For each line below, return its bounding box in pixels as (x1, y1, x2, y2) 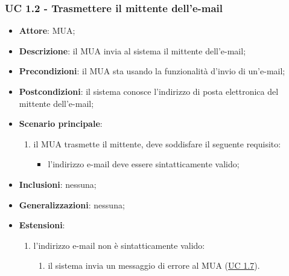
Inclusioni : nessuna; (19, 178, 97, 190)
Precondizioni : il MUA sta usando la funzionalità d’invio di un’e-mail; (19, 65, 285, 77)
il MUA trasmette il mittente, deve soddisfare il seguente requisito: (33, 137, 281, 150)
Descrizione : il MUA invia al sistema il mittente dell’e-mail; (19, 44, 246, 57)
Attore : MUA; (19, 24, 75, 37)
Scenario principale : (19, 117, 103, 130)
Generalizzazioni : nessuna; (19, 198, 125, 211)
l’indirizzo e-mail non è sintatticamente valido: (33, 239, 205, 251)
